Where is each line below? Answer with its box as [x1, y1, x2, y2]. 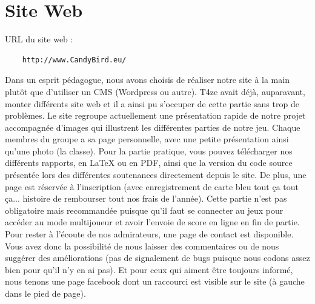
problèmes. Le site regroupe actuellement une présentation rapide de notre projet [5, 109, 306, 122]
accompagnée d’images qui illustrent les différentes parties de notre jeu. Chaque [5, 121, 300, 133]
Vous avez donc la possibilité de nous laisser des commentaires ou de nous [5, 239, 279, 252]
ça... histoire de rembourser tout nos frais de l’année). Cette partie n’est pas [5, 192, 287, 205]
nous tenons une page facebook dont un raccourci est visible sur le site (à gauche [5, 275, 305, 288]
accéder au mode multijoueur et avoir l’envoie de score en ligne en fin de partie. [5, 216, 300, 228]
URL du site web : [5, 33, 73, 45]
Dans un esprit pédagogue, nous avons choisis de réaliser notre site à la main [5, 73, 290, 86]
